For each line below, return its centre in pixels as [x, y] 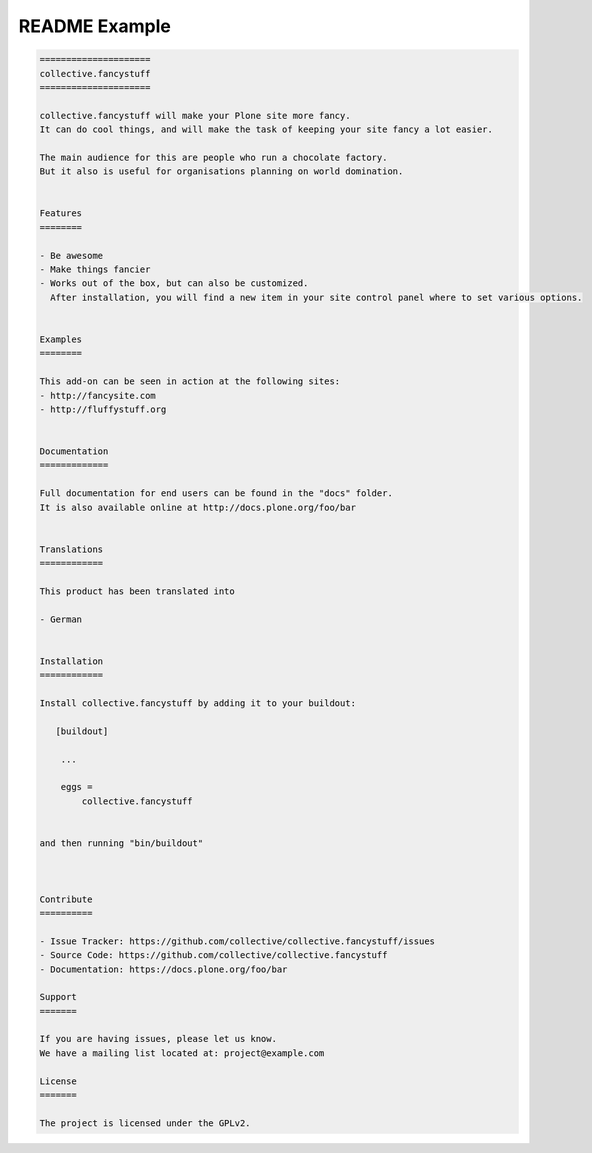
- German [61, 619]
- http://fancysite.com [98, 395]
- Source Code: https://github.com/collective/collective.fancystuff [213, 955]
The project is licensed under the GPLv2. [145, 1123]
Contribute [66, 899]
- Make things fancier [95, 269]
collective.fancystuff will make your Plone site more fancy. [195, 115]
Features [61, 213]
